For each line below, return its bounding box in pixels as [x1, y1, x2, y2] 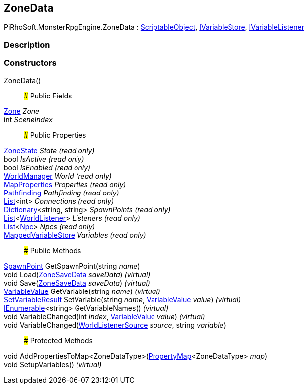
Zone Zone [4, 106, 40, 115]
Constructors [4, 58, 57, 68]
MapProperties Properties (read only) [4, 180, 126, 189]
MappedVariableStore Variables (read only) [4, 230, 146, 239]
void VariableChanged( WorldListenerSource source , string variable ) [4, 320, 226, 329]
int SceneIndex [4, 115, 53, 124]
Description [4, 39, 50, 50]
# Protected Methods [24, 336, 93, 345]
